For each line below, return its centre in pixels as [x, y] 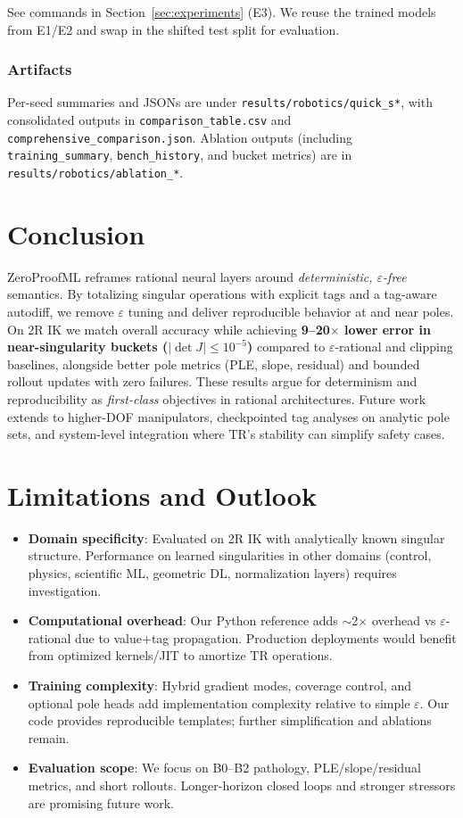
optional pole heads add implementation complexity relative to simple [219, 702]
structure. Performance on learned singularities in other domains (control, [230, 555]
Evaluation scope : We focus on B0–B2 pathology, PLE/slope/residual [224, 768]
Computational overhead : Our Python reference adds [183, 620]
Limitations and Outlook [162, 495]
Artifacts [40, 69]
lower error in [388, 329]
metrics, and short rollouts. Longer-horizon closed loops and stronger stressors [242, 785]
